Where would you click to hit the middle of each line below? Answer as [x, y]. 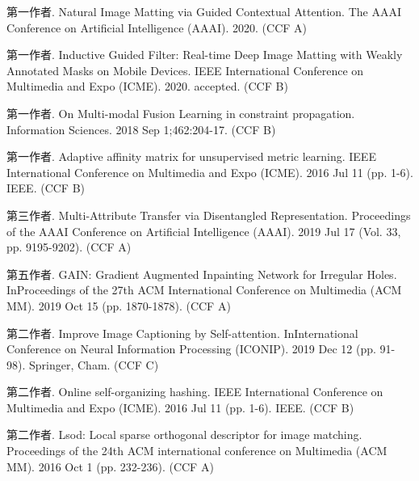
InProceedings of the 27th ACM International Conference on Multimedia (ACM [204, 290]
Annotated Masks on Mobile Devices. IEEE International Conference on [185, 70]
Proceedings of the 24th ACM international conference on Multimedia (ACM [197, 451]
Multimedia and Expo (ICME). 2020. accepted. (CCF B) [147, 86]
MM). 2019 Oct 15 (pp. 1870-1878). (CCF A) [119, 305]
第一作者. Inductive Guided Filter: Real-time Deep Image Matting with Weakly [205, 55]
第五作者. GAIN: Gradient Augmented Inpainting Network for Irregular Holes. [202, 274]
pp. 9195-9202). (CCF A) [69, 247]
